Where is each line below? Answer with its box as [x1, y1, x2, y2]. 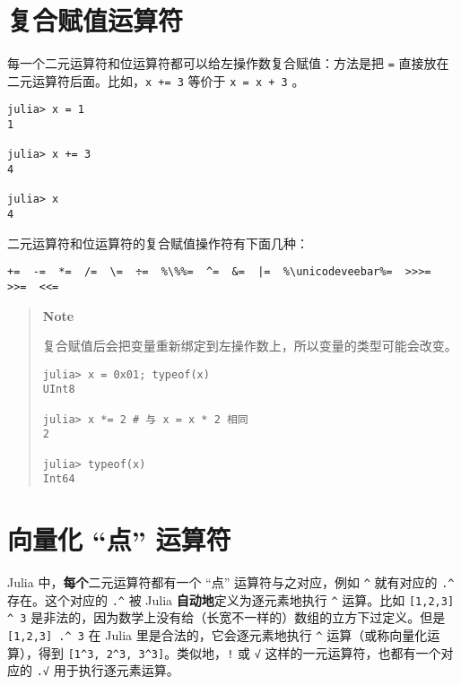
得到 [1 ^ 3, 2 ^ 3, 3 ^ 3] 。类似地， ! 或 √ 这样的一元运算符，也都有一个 [38, 643, 441, 662]
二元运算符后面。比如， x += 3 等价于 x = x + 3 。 [7, 71, 305, 90]
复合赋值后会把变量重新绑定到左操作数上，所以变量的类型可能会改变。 [42, 336, 457, 355]
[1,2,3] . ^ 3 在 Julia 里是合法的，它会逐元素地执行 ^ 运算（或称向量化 [7, 626, 428, 645]
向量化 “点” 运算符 [7, 521, 231, 558]
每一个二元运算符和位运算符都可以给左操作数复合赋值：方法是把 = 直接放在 [7, 54, 449, 73]
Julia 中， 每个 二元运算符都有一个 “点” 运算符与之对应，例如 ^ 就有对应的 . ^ [7, 573, 455, 592]
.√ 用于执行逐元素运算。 [36, 661, 179, 680]
